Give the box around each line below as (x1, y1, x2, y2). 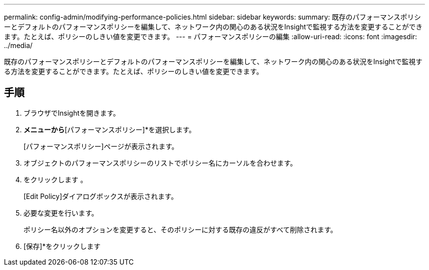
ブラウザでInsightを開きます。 (24, 108, 120, 117)
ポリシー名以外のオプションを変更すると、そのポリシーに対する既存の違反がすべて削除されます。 (24, 225, 337, 234)
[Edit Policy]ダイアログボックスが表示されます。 (24, 192, 178, 200)
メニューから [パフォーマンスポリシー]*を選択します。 (24, 125, 196, 134)
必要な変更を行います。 (24, 208, 98, 217)
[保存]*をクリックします (24, 242, 101, 250)
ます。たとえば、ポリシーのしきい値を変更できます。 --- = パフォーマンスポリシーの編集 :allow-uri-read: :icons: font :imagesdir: (4, 32, 417, 41)
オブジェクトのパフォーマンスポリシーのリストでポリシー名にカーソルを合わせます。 (24, 158, 297, 167)
